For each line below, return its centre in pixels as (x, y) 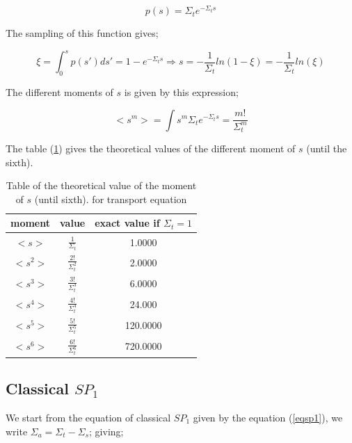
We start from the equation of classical (88, 417)
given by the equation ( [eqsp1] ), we (268, 417)
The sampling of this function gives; (82, 33)
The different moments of (59, 91)
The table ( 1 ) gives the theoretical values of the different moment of (151, 148)
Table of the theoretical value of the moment (101, 185)
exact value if (127, 223)
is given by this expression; (181, 91)
